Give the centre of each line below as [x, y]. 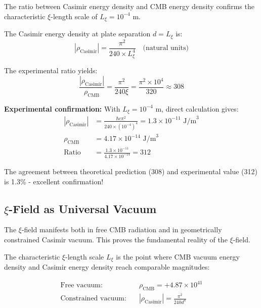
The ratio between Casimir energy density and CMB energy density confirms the [129, 6]
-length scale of [74, 16]
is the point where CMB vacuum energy [178, 256]
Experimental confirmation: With [62, 108]
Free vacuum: [81, 286]
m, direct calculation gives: [197, 108]
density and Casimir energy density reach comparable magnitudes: [107, 267]
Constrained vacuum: [93, 299]
